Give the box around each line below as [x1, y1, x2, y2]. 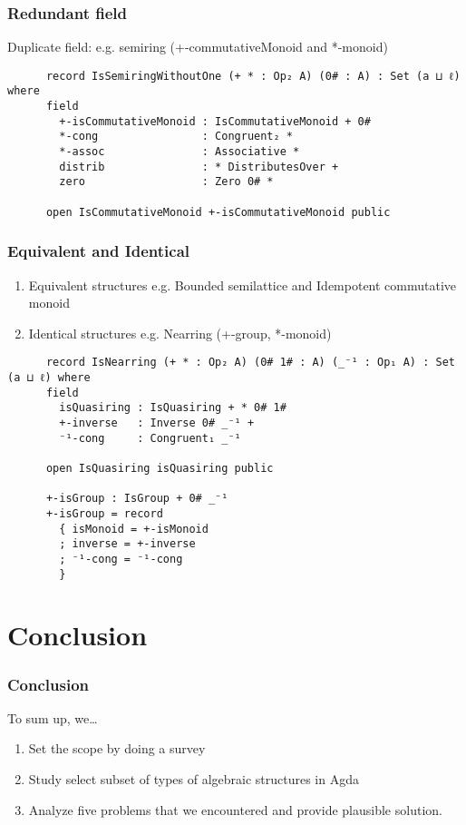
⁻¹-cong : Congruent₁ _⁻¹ [59, 431, 241, 445]
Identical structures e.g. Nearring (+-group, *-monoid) [28, 323, 332, 342]
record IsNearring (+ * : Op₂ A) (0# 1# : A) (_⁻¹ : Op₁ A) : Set [45, 356, 455, 369]
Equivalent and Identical [7, 240, 190, 262]
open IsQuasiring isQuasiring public [45, 461, 274, 475]
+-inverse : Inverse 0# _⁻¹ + [59, 417, 255, 429]
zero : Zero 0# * [59, 175, 274, 189]
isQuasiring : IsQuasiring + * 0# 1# [59, 401, 286, 415]
